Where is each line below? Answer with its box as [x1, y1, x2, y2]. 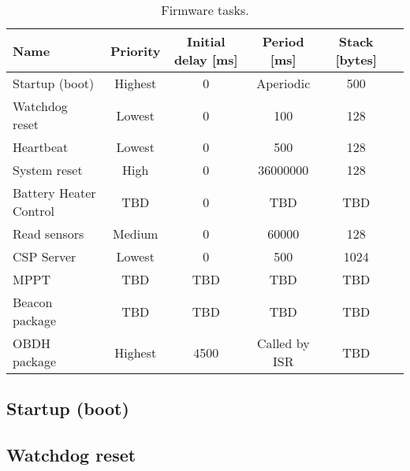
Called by [256, 334, 310, 352]
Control [13, 202, 54, 220]
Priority [110, 41, 161, 60]
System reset [13, 161, 83, 179]
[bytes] [335, 50, 377, 69]
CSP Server [13, 247, 76, 265]
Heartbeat [13, 138, 69, 156]
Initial [187, 32, 225, 50]
